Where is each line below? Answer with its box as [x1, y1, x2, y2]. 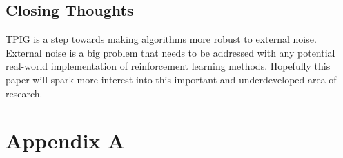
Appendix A [6, 126, 125, 155]
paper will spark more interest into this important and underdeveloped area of [6, 72, 337, 86]
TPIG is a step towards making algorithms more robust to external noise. [6, 32, 317, 46]
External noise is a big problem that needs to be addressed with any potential [6, 45, 335, 59]
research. [6, 86, 43, 100]
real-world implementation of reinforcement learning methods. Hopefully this [6, 59, 331, 73]
